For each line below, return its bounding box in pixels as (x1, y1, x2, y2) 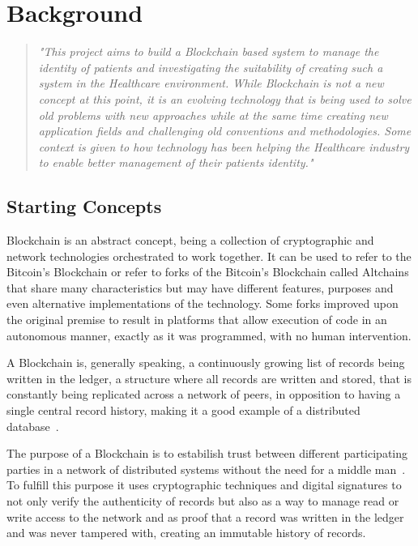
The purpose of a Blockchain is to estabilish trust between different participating (6, 445, 408, 462)
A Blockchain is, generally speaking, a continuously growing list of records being (6, 354, 405, 371)
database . (6, 417, 59, 434)
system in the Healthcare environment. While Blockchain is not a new (38, 75, 384, 92)
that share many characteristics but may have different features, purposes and (6, 279, 394, 296)
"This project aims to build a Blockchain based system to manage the (38, 43, 379, 60)
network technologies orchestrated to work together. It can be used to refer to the (6, 247, 412, 264)
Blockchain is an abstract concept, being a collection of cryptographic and (6, 232, 374, 249)
